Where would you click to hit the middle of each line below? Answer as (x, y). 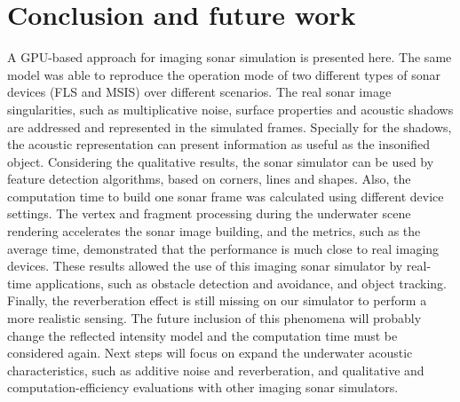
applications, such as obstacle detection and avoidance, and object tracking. (241, 283)
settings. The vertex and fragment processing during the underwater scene (209, 213)
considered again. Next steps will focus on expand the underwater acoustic (210, 353)
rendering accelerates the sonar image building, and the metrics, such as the (214, 231)
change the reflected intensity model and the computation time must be (202, 335)
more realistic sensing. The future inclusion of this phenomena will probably (214, 318)
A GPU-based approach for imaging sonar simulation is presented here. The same (230, 57)
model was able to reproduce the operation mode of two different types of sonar (224, 74)
